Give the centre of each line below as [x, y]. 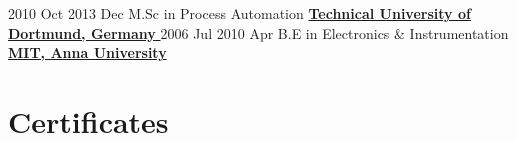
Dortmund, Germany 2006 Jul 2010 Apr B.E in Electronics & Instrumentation [258, 32]
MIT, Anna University [87, 52]
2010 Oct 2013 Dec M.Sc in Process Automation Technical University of [239, 13]
